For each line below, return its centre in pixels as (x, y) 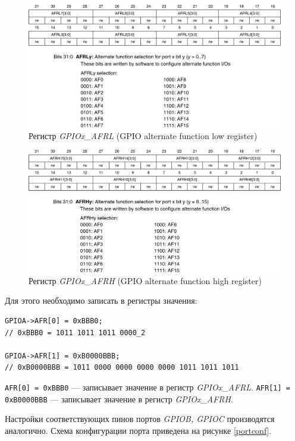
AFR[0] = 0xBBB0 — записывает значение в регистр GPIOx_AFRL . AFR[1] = (147, 387)
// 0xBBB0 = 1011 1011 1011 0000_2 (75, 333)
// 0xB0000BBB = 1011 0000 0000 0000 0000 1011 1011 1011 (122, 368)
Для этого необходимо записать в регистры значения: (101, 300)
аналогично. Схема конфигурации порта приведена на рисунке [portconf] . (138, 430)
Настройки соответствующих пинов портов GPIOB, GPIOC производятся (140, 419)
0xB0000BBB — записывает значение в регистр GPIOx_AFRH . (119, 399)
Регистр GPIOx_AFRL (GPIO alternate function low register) (143, 135)
